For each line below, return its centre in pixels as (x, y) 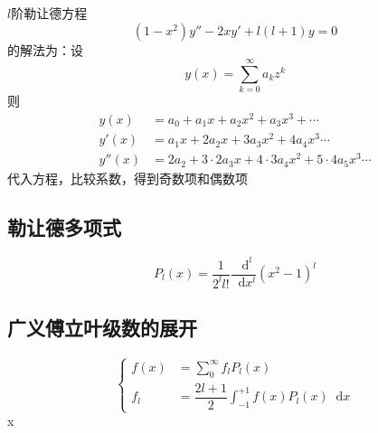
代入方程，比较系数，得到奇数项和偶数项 (128, 179)
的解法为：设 (45, 49)
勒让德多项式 (64, 227)
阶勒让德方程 (49, 13)
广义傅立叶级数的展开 (102, 328)
